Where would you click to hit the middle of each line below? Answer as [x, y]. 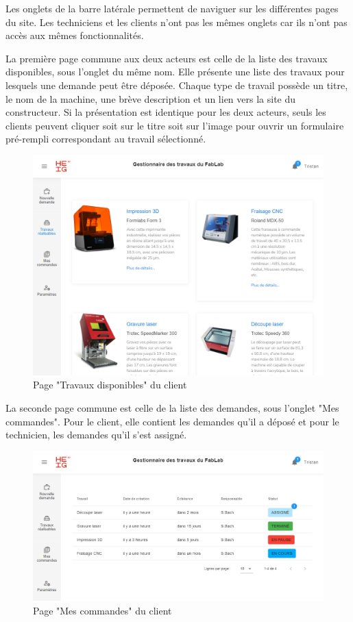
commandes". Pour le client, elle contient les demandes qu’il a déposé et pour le [172, 421]
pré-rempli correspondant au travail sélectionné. [106, 139]
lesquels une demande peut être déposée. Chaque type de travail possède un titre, [177, 85]
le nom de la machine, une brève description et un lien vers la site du [151, 98]
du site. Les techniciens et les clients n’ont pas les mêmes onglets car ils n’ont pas [176, 22]
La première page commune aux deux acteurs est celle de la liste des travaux [167, 58]
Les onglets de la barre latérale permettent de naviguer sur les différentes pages [172, 8]
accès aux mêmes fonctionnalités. [75, 35]
